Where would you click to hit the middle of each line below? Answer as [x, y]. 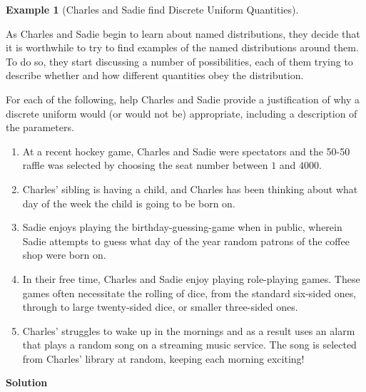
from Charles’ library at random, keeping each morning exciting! [163, 358]
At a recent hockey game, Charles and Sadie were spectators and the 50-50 [186, 151]
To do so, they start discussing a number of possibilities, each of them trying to [179, 61]
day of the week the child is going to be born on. [129, 203]
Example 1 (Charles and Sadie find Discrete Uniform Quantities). [152, 9]
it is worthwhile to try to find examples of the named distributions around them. [182, 47]
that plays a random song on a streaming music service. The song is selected [189, 345]
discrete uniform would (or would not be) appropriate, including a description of [182, 113]
